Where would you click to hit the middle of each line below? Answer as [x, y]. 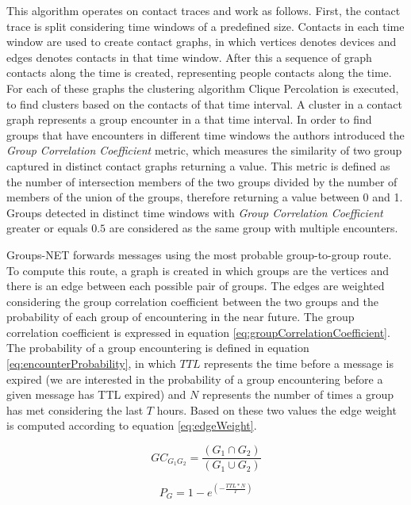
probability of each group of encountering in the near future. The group [181, 317]
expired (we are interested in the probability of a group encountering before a [195, 379]
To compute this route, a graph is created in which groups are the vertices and [198, 270]
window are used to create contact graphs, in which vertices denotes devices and [202, 42]
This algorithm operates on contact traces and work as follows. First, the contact [204, 10]
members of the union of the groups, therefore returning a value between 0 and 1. [205, 197]
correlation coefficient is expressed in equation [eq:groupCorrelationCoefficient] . [198, 332]
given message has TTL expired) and [96, 394]
